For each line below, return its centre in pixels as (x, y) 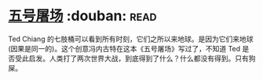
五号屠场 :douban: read (82, 16)
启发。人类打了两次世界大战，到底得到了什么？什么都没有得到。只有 (139, 58)
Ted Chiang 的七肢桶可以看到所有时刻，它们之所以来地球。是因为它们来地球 (131, 39)
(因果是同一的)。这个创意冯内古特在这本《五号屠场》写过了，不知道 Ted (124, 48)
